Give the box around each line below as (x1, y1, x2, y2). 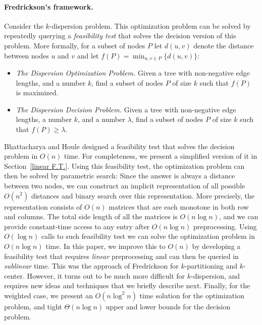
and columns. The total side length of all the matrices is (4, 211, 178, 222)
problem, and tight (4, 301, 62, 311)
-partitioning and (184, 261, 237, 271)
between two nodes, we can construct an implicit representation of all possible (4, 180, 245, 190)
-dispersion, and (190, 270, 240, 281)
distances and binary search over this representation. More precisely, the (31, 190, 255, 201)
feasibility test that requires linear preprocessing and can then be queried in (4, 250, 239, 261)
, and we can (219, 211, 258, 222)
